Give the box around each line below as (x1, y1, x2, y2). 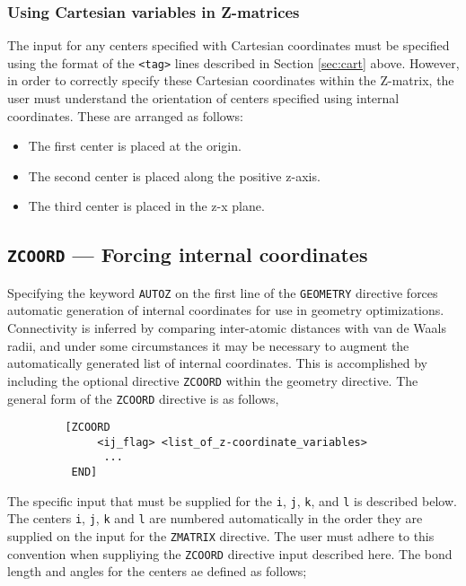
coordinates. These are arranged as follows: (7, 106, 243, 125)
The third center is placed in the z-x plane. (28, 197, 265, 215)
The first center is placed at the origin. (28, 136, 242, 155)
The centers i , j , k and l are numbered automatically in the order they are (7, 509, 423, 528)
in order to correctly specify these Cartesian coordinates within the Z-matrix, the (7, 71, 454, 90)
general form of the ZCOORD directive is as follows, (7, 389, 279, 407)
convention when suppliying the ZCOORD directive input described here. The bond (7, 544, 453, 563)
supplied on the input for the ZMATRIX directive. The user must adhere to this (7, 527, 435, 546)
